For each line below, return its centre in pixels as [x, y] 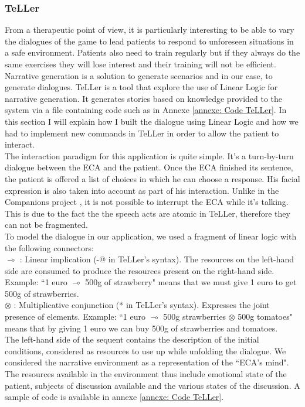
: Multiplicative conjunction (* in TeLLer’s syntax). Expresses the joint [142, 305]
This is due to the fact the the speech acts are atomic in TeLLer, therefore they [148, 213]
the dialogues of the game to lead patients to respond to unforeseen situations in [149, 41]
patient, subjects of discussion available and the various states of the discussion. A [152, 385]
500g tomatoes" [265, 317]
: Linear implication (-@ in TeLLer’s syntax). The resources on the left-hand [157, 259]
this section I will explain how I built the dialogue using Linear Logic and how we [152, 121]
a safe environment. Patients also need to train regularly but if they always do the [152, 52]
